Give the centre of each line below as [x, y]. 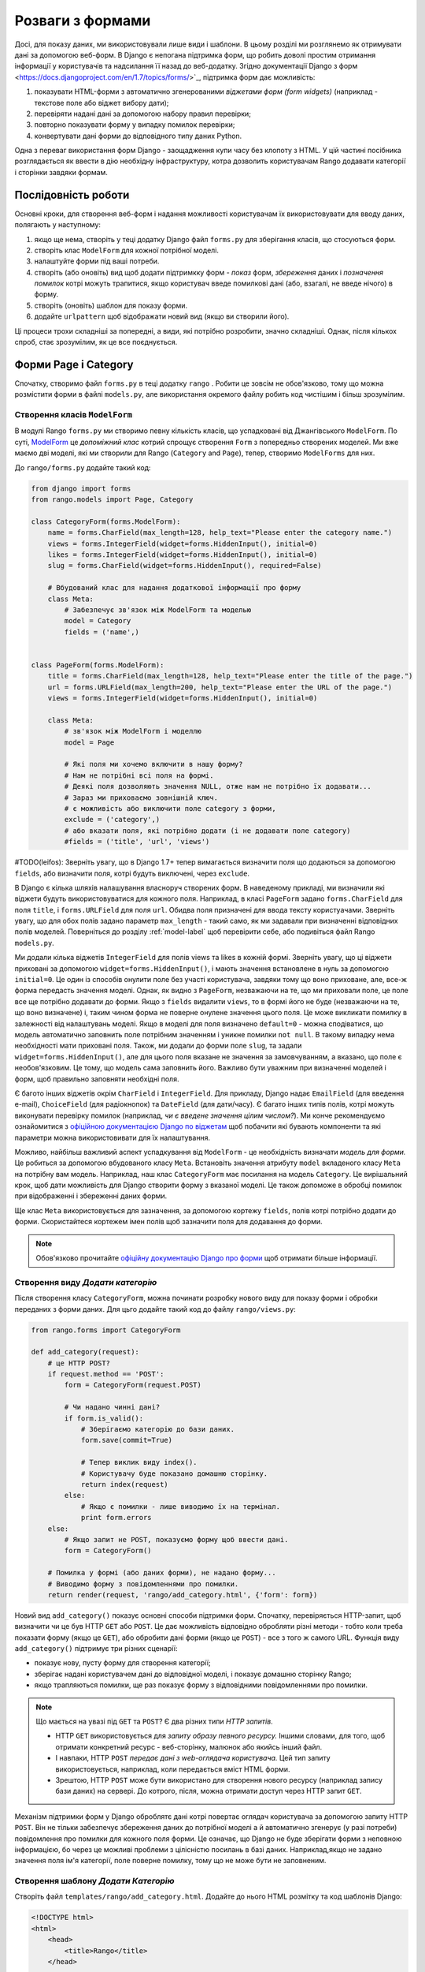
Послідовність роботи [72, 194]
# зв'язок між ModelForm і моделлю [133, 731]
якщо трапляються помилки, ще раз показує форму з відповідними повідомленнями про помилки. [201, 1685]
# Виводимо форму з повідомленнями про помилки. [143, 1584]
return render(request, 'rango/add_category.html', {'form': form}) [183, 1595]
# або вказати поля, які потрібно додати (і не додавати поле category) [207, 831]
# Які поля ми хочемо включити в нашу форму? [153, 764]
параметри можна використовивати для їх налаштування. [113, 1137]
